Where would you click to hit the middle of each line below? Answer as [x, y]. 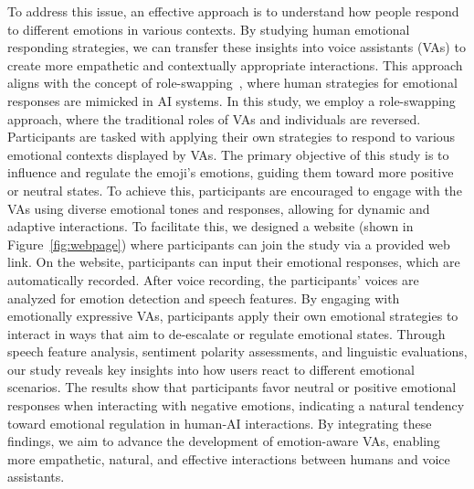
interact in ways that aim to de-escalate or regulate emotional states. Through [226, 333]
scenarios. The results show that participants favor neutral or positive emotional [232, 387]
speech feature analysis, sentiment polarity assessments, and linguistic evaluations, [237, 351]
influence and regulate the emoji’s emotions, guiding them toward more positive [231, 172]
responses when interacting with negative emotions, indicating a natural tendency [236, 405]
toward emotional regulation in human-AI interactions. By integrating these [220, 423]
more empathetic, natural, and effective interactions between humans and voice [229, 458]
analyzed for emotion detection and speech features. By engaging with [204, 298]
